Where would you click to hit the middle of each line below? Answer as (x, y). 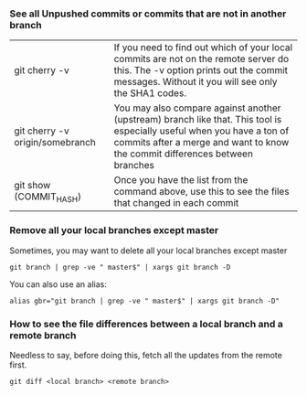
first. (18, 365)
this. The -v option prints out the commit (201, 70)
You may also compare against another (197, 108)
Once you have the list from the (181, 180)
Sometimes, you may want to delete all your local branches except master (148, 251)
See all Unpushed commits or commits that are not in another (148, 14)
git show (32, 185)
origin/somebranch (55, 143)
